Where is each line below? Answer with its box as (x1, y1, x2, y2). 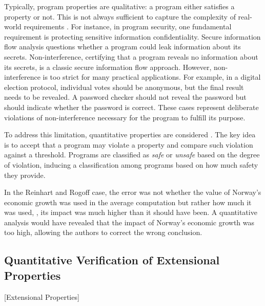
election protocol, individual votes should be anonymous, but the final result (4, 81, 244, 92)
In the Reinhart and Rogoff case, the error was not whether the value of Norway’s (4, 187, 261, 197)
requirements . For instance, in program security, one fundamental (24, 21, 232, 32)
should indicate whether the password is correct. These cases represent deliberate (4, 101, 259, 112)
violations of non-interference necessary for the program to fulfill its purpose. (4, 112, 246, 122)
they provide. (4, 169, 46, 180)
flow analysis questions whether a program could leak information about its (4, 41, 241, 52)
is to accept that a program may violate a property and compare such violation (4, 139, 253, 150)
